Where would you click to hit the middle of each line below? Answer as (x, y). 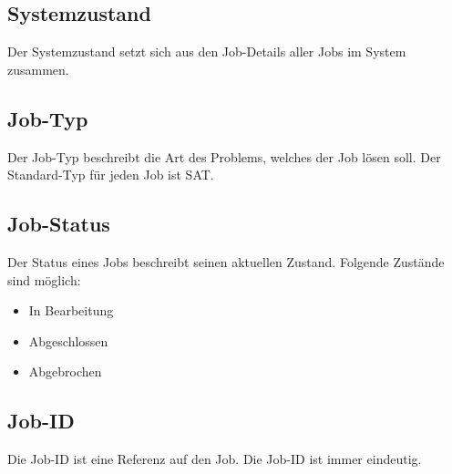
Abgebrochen (65, 371)
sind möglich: (44, 279)
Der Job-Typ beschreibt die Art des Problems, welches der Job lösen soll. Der (224, 156)
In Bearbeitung (71, 310)
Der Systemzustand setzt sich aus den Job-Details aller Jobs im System (207, 52)
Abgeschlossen (68, 340)
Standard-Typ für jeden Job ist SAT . (111, 175)
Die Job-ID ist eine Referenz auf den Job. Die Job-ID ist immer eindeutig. (215, 459)
